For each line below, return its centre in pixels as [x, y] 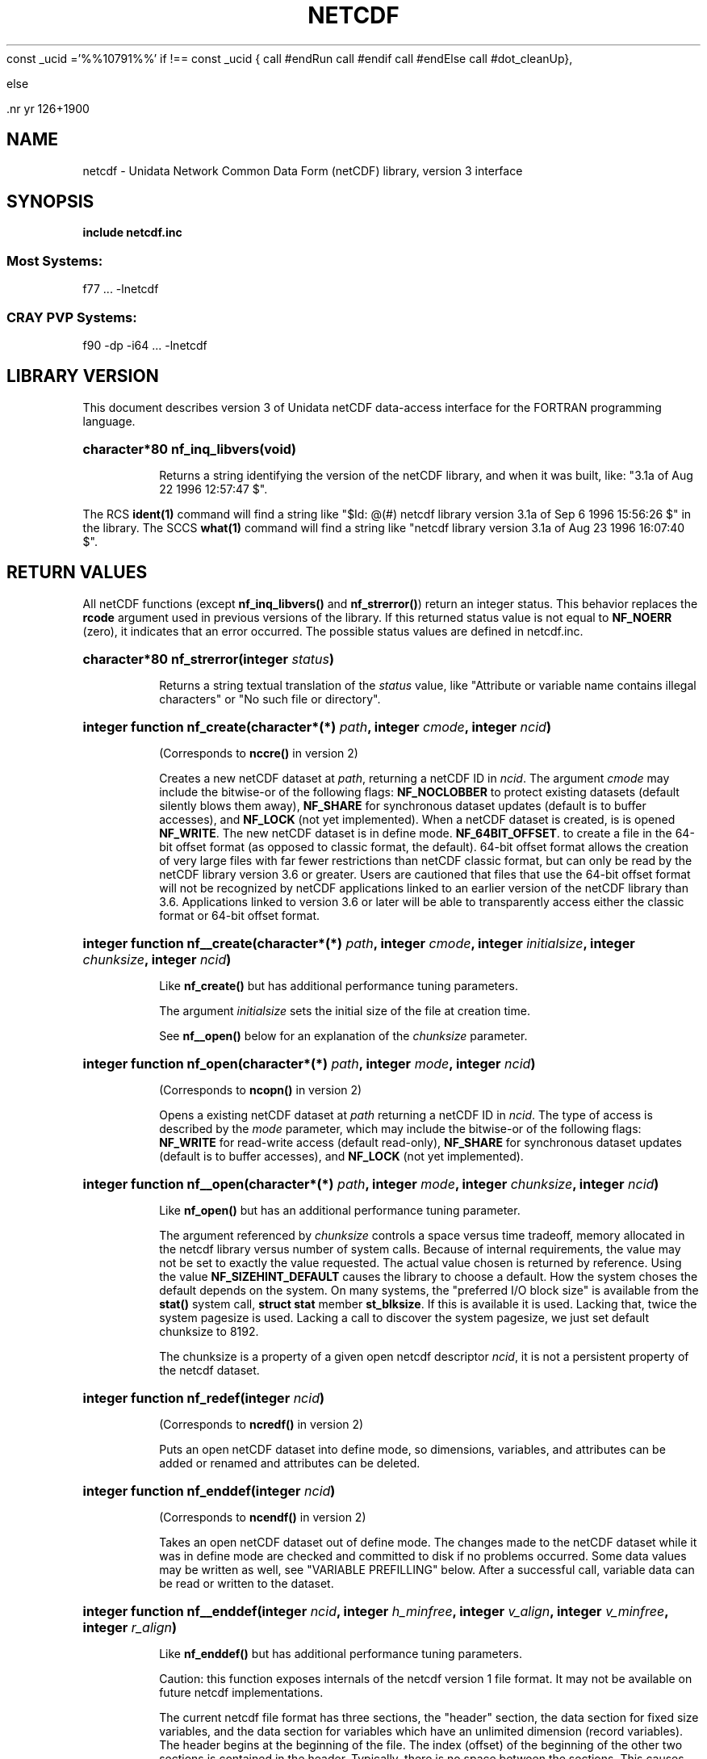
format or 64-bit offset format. [240, 915]
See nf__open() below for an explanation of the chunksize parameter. [343, 1035]
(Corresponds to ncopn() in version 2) [261, 1089]
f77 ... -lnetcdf [121, 289]
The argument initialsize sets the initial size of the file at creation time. [345, 1010]
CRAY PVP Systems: [72, 317]
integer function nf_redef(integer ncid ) [203, 1398]
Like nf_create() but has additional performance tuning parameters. [339, 985]
